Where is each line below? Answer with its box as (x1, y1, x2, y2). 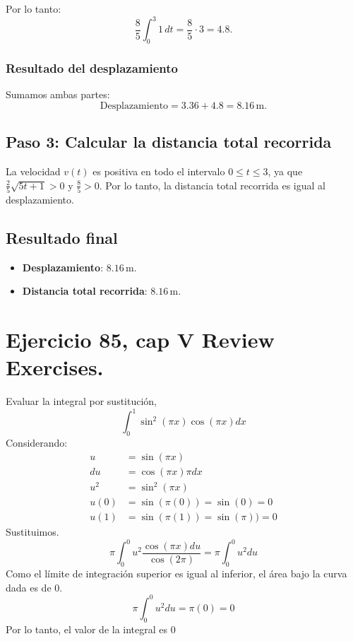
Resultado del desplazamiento (6, 59, 178, 76)
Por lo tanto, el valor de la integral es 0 (6, 621, 176, 636)
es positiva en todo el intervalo (92, 163, 225, 178)
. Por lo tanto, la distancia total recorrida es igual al (99, 177, 325, 192)
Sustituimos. (6, 524, 59, 539)
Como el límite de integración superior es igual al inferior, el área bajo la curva (6, 566, 347, 581)
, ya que (268, 163, 303, 178)
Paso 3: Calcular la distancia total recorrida (6, 131, 332, 153)
